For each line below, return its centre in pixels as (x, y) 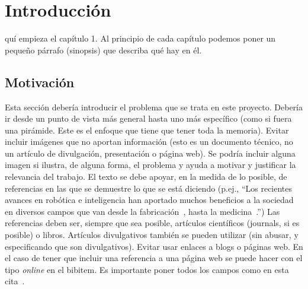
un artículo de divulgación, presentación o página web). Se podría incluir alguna (150, 153)
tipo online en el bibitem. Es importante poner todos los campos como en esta (147, 269)
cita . (15, 281)
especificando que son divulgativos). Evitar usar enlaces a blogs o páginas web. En (154, 246)
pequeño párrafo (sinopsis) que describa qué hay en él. (103, 50)
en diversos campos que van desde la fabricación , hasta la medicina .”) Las (142, 211)
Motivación (40, 82)
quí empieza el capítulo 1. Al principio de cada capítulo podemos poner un (140, 38)
